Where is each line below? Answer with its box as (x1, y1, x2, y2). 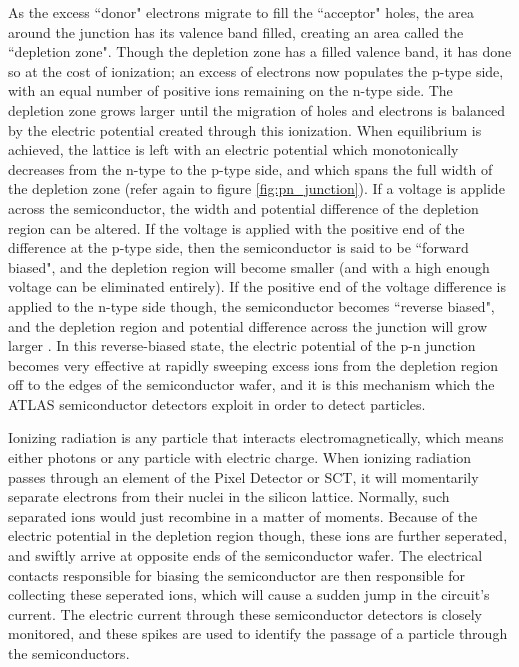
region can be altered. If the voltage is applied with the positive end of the (8, 217, 465, 238)
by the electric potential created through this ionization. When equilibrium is (8, 119, 482, 140)
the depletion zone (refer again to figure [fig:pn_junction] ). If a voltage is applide (8, 178, 505, 199)
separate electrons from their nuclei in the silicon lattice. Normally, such (8, 486, 450, 507)
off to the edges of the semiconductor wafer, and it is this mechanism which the (8, 374, 495, 395)
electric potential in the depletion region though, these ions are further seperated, (8, 525, 508, 546)
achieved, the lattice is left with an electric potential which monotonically (8, 139, 459, 160)
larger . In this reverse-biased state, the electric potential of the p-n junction (8, 335, 476, 356)
